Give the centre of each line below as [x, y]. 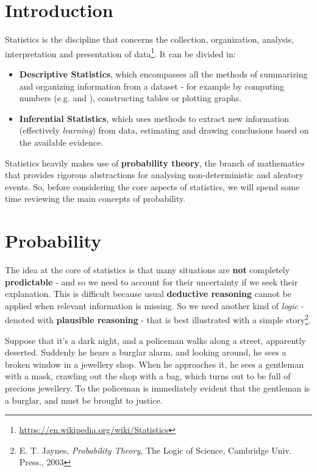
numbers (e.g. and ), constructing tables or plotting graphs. [130, 98]
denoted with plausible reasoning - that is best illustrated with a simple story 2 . [158, 319]
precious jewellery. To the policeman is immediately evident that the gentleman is [158, 388]
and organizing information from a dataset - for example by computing [152, 86]
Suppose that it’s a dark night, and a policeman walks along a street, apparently [155, 340]
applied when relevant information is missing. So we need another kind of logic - [155, 305]
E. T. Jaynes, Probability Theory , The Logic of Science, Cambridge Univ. [155, 450]
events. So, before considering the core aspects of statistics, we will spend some [152, 186]
